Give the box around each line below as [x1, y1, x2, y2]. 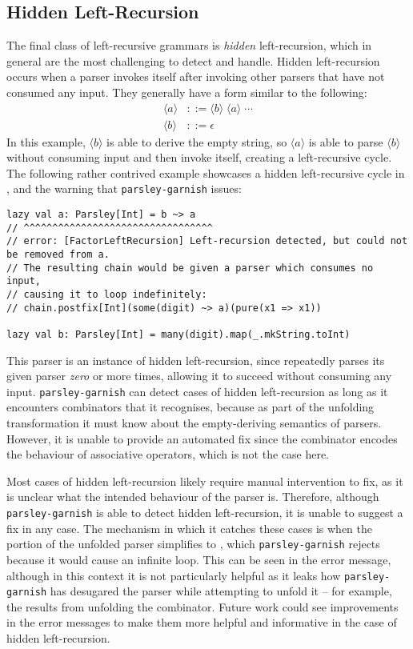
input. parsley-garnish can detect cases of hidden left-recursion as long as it [6, 383, 388, 399]
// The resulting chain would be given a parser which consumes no [6, 262, 374, 274]
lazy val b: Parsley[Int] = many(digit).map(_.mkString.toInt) [6, 328, 351, 340]
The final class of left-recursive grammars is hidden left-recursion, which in [6, 37, 372, 54]
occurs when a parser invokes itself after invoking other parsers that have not [6, 68, 385, 85]
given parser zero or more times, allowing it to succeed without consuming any [6, 367, 392, 384]
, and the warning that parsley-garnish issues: [6, 180, 242, 197]
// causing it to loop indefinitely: [6, 289, 207, 301]
